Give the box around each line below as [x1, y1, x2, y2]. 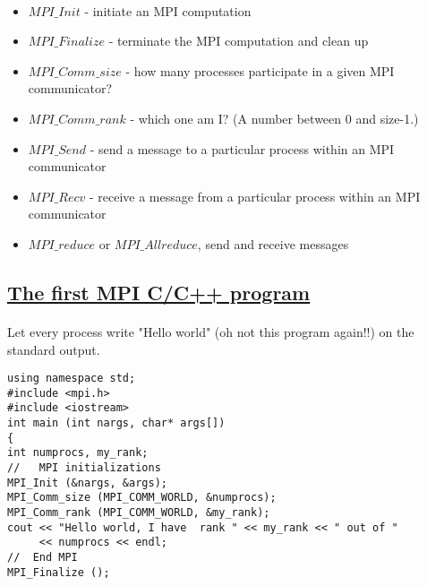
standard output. [7, 340, 100, 358]
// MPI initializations [7, 461, 161, 475]
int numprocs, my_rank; [7, 446, 149, 460]
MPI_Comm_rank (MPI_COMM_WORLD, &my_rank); [7, 506, 270, 519]
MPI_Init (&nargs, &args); [7, 476, 167, 489]
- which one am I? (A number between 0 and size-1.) [130, 108, 419, 127]
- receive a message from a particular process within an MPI [89, 186, 421, 205]
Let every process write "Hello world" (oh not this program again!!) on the [7, 322, 414, 340]
